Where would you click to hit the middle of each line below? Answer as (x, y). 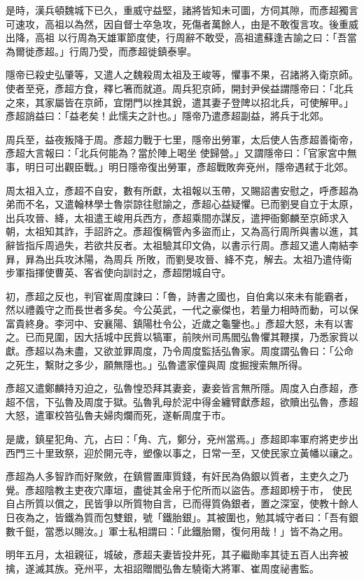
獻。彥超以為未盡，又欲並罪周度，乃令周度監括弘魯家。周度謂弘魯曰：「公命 (180, 351)
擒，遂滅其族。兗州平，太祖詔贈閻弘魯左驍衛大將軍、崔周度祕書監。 (162, 568)
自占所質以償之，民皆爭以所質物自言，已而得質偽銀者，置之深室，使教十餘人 (182, 503)
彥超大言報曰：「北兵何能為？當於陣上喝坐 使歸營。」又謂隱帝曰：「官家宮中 (176, 153)
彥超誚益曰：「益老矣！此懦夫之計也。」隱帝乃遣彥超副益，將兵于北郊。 (167, 116)
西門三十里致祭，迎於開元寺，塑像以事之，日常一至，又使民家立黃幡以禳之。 (182, 452)
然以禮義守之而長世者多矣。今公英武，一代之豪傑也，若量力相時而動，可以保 (182, 310)
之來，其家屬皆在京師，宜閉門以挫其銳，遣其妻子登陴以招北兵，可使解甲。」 (180, 102)
